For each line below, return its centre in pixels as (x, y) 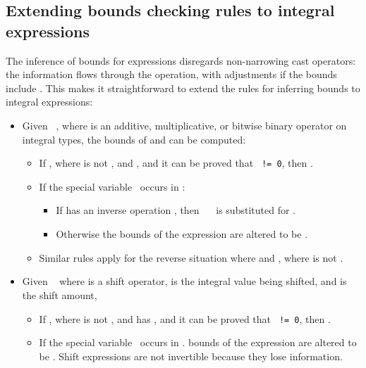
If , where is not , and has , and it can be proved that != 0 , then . (185, 318)
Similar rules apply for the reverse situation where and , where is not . (191, 257)
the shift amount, (60, 294)
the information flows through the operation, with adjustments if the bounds (171, 74)
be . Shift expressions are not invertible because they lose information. (191, 356)
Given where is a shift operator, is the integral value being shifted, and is (184, 281)
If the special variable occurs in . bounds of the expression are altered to (198, 342)
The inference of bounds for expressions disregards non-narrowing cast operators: (181, 60)
